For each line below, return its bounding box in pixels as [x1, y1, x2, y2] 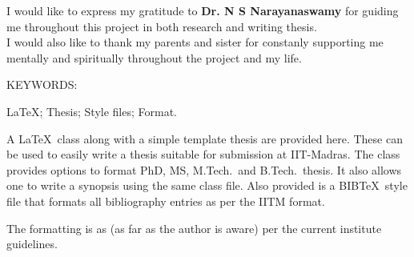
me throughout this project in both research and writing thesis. [6, 18, 317, 34]
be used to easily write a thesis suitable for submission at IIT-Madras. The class [6, 146, 400, 163]
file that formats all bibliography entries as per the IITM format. [6, 192, 325, 209]
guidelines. [6, 235, 58, 252]
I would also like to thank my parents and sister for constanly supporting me [6, 34, 384, 50]
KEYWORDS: [6, 76, 78, 93]
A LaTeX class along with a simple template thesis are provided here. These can [6, 130, 403, 147]
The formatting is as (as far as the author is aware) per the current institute [6, 219, 382, 236]
